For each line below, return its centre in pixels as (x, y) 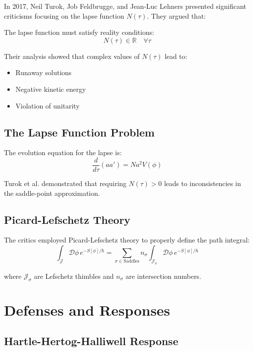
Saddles (131, 261)
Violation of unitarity (47, 105)
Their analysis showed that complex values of (72, 56)
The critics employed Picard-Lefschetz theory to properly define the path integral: (127, 240)
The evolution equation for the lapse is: (63, 152)
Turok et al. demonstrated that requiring (65, 183)
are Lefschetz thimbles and (74, 276)
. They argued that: (176, 15)
